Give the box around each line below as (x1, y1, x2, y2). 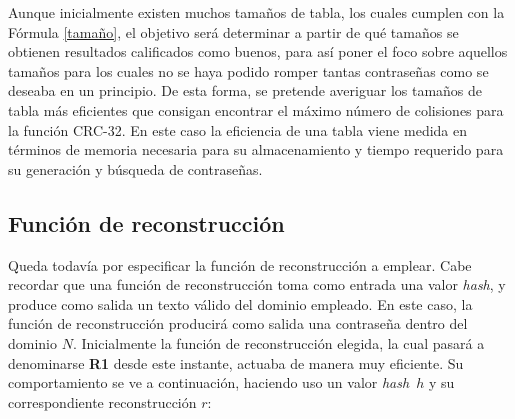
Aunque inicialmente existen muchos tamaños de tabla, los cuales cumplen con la (8, 2, 505, 22)
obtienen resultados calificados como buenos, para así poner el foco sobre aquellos (8, 41, 508, 62)
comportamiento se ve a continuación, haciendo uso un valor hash (8, 372, 410, 393)
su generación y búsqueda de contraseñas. (8, 158, 263, 179)
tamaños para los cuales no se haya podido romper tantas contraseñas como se (8, 60, 489, 81)
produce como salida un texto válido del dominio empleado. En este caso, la (8, 293, 473, 314)
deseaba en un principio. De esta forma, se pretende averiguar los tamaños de (8, 80, 483, 101)
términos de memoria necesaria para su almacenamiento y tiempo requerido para (8, 139, 504, 160)
